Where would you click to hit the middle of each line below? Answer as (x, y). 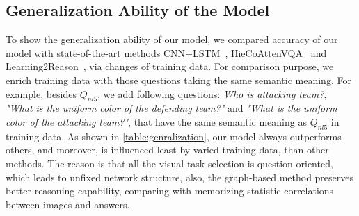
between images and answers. (68, 204)
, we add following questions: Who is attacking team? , (212, 93)
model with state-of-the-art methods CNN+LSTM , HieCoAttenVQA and (166, 52)
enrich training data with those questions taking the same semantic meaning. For (178, 80)
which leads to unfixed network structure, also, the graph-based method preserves (180, 177)
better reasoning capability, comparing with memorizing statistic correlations (170, 191)
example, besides (41, 93)
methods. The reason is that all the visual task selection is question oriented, (169, 163)
